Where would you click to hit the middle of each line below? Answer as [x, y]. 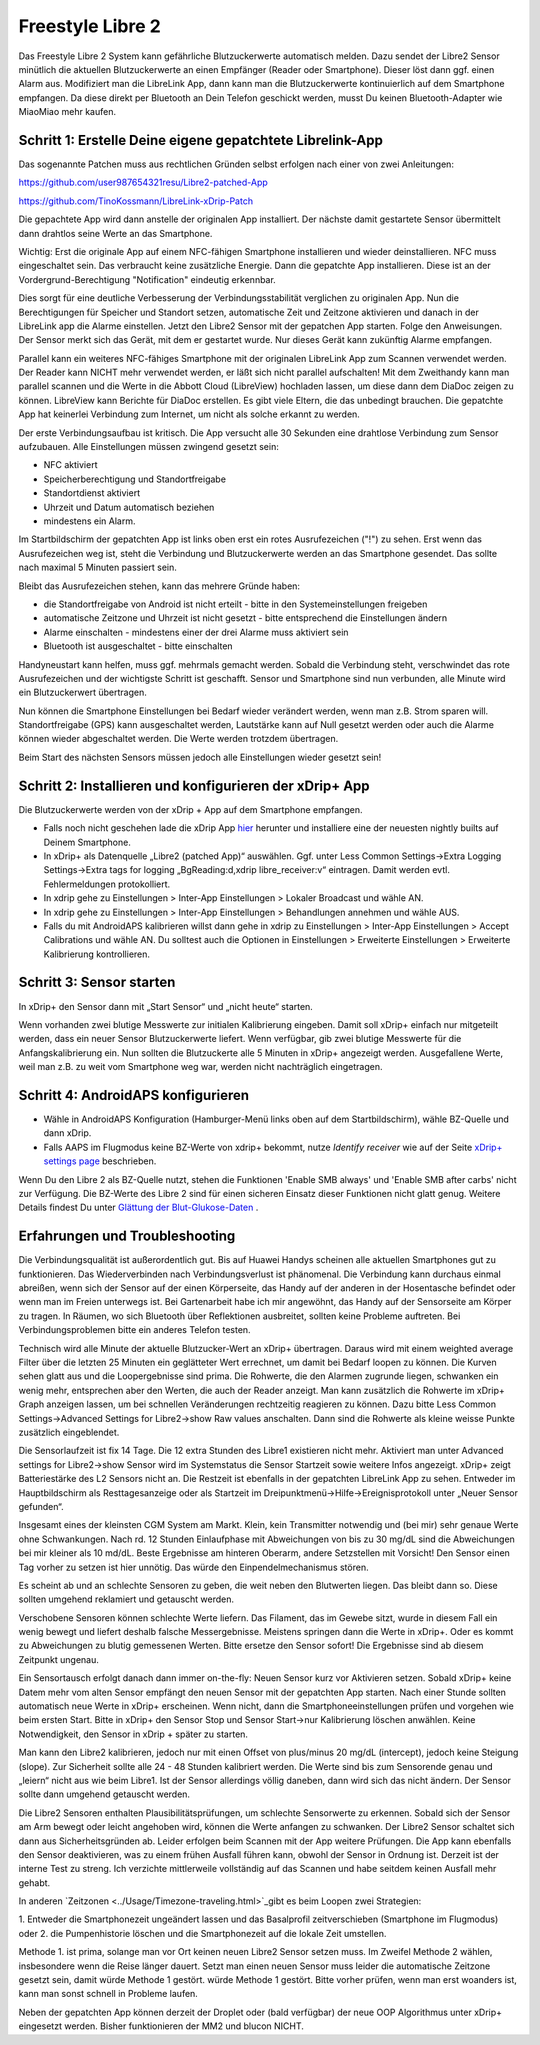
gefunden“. [41, 1506]
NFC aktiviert [70, 465]
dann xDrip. [67, 1133]
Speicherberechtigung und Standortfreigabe [135, 479]
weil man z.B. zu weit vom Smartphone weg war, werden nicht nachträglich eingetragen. [200, 1067]
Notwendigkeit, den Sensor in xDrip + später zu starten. [133, 1734]
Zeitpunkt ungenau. [59, 1659]
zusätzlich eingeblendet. [69, 1432]
